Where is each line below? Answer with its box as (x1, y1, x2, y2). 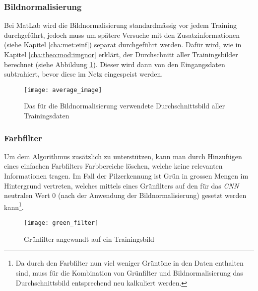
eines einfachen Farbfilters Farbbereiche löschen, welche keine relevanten (4, 161, 223, 171)
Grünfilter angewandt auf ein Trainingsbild (24, 233, 154, 244)
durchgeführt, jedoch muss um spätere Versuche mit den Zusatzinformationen (4, 29, 240, 40)
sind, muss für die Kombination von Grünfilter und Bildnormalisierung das (15, 267, 243, 278)
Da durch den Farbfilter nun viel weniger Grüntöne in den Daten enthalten (15, 258, 244, 268)
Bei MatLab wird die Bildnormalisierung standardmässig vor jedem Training (4, 20, 237, 30)
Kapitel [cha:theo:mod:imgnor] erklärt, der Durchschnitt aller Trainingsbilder (4, 49, 238, 59)
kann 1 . (4, 200, 24, 212)
